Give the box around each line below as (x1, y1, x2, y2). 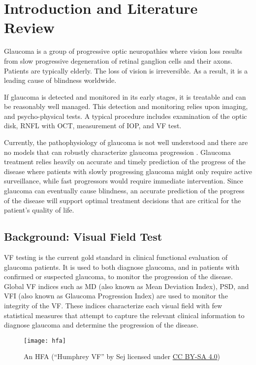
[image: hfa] (24, 337, 66, 344)
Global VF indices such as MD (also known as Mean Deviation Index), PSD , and (4, 281, 249, 291)
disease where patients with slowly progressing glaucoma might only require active (4, 166, 252, 176)
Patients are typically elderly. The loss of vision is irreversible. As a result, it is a (4, 65, 248, 75)
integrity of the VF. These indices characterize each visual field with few (4, 300, 223, 310)
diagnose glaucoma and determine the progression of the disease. (4, 320, 199, 330)
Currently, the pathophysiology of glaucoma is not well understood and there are (4, 137, 248, 147)
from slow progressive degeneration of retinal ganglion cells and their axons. (4, 55, 233, 66)
